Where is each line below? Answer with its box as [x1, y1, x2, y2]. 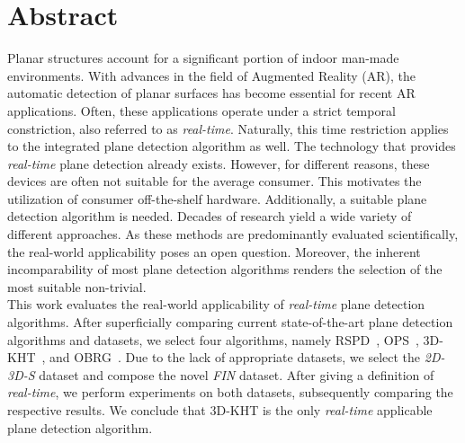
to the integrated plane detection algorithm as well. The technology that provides [7, 137, 456, 155]
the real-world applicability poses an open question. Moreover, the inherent [7, 242, 421, 261]
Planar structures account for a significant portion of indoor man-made [7, 49, 399, 67]
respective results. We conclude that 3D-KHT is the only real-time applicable [7, 401, 433, 419]
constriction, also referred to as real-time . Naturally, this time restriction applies [7, 119, 449, 137]
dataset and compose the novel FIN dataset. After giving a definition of [39, 365, 434, 384]
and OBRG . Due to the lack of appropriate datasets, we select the [49, 348, 421, 367]
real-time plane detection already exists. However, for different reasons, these [7, 154, 430, 173]
